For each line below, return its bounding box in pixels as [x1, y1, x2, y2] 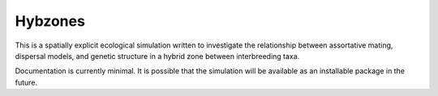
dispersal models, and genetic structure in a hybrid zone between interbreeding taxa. [15, 51, 300, 61]
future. [15, 77, 38, 87]
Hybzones [15, 12, 85, 30]
